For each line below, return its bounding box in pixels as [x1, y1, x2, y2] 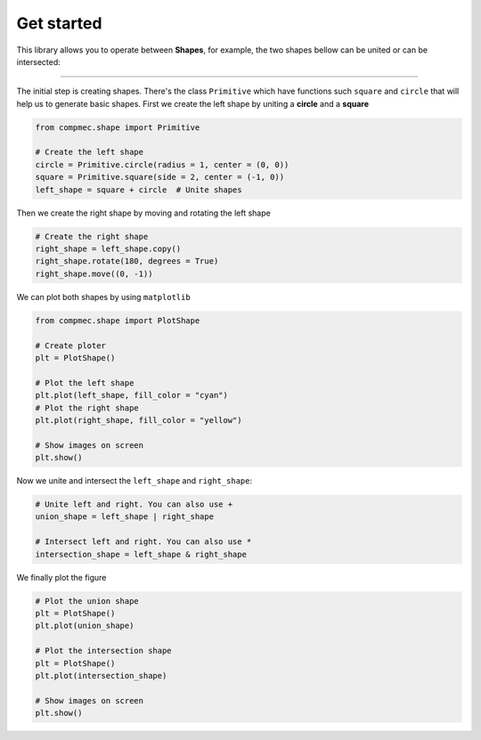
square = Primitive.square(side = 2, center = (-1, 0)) [35, 172, 285, 183]
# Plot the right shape [35, 403, 140, 413]
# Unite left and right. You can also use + [35, 500, 233, 509]
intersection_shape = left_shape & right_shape [35, 549, 247, 559]
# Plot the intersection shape [35, 646, 173, 656]
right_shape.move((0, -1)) [35, 268, 153, 279]
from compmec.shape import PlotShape [35, 315, 200, 325]
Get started [16, 13, 102, 33]
